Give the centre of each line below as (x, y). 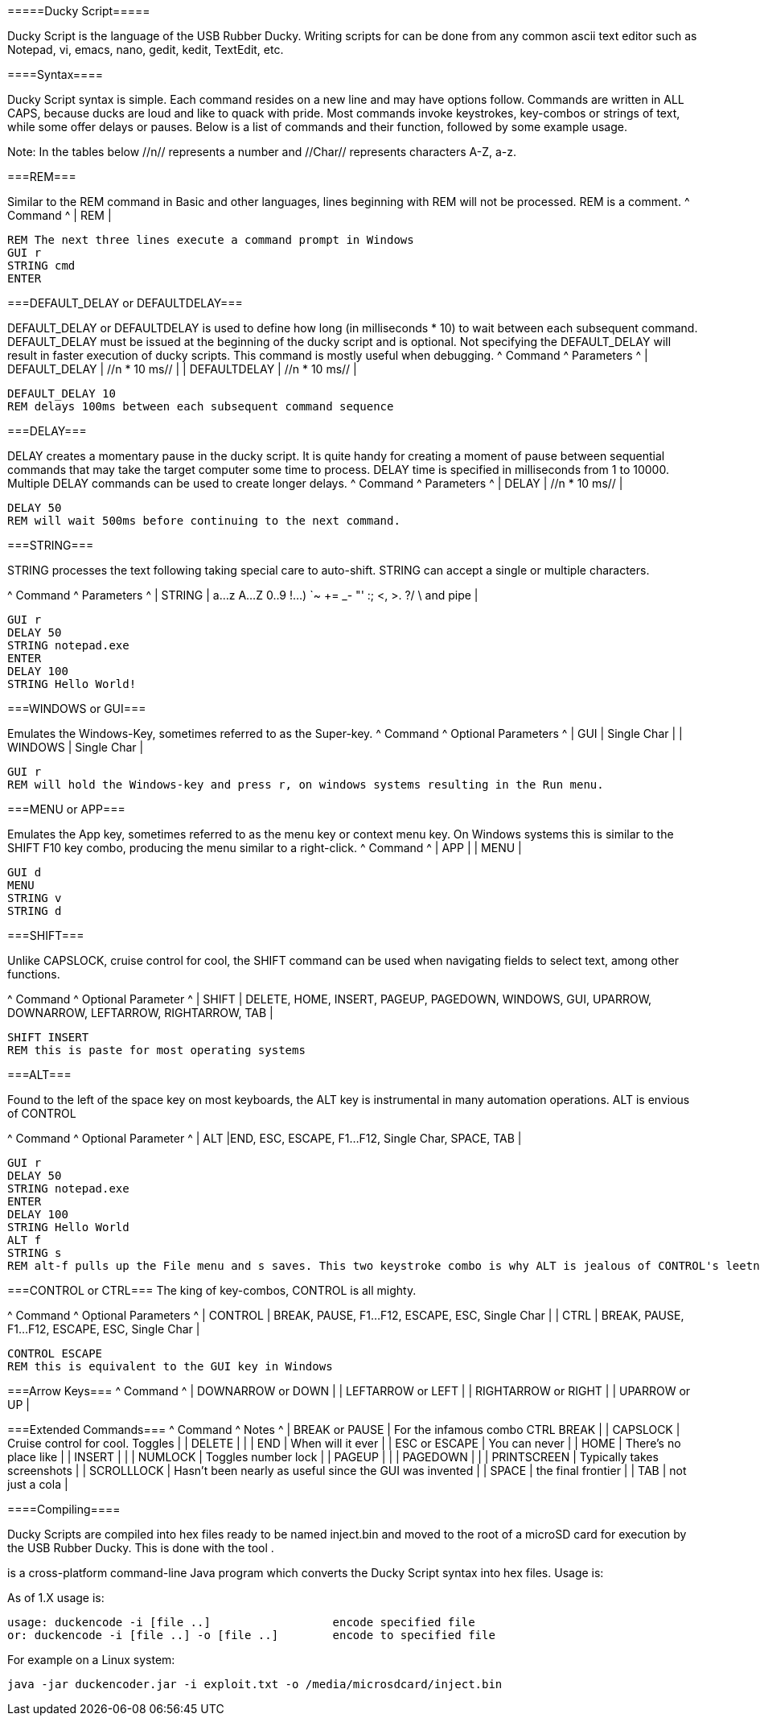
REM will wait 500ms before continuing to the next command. (204, 521)
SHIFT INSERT (48, 1037)
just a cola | (38, 1484)
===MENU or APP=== (66, 809)
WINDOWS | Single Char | (76, 747)
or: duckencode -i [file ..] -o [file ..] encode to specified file (251, 1635)
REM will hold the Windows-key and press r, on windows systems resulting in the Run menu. (306, 785)
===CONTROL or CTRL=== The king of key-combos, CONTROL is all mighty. (212, 1290)
